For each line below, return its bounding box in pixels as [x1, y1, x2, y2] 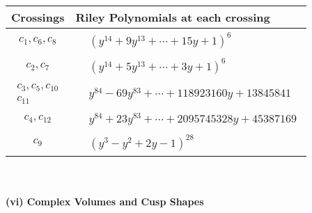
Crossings [11, 9, 65, 25]
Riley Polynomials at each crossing [75, 9, 270, 25]
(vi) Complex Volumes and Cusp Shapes [6, 194, 204, 209]
